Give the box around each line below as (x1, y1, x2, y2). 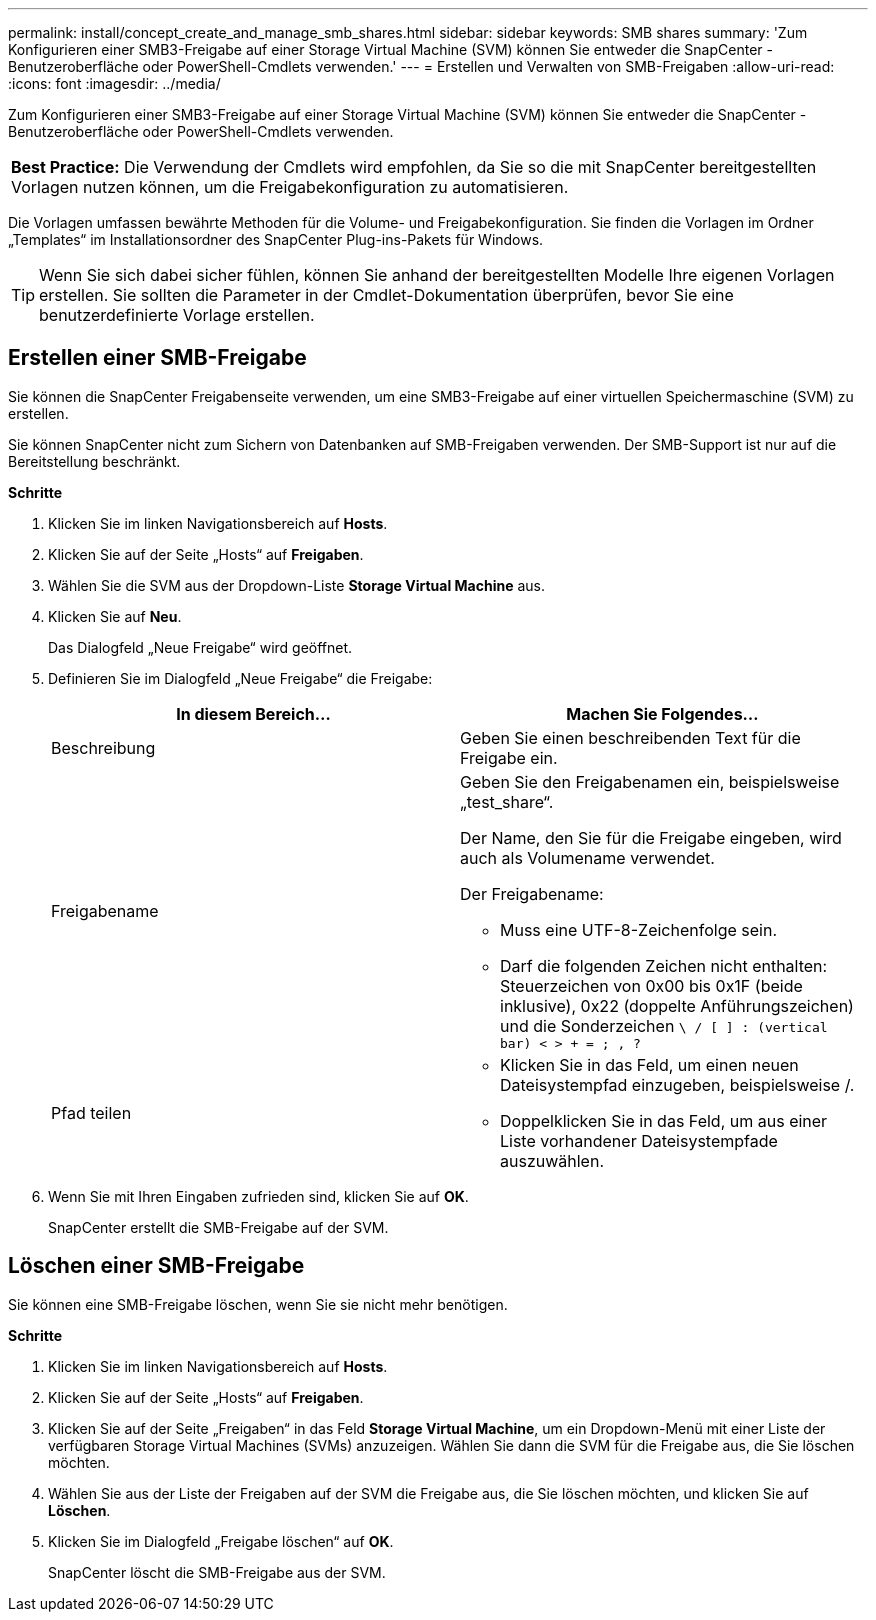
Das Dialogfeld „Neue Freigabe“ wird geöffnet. (48, 638, 353, 656)
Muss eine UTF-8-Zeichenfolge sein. (500, 919, 778, 940)
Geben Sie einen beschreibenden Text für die (460, 727, 801, 748)
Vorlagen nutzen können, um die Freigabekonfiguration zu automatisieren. (11, 177, 569, 197)
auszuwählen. (500, 1150, 604, 1171)
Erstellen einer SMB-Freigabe (8, 345, 307, 371)
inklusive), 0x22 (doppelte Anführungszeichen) (500, 995, 854, 1016)
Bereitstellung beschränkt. (8, 452, 181, 470)
